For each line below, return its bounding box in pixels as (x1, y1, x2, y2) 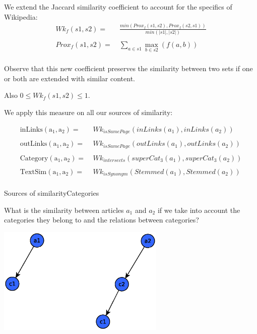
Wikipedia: (4, 11, 38, 22)
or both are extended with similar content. (4, 73, 135, 83)
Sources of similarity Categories (4, 188, 99, 198)
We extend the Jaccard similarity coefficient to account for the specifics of (4, 2, 232, 12)
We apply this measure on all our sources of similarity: (4, 107, 173, 118)
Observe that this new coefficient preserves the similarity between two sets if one (4, 63, 253, 74)
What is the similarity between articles (4, 204, 124, 215)
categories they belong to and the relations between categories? (4, 214, 199, 225)
